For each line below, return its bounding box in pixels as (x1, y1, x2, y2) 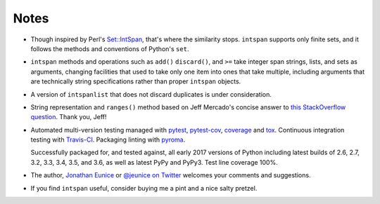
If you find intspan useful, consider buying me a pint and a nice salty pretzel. (30, 184, 258, 192)
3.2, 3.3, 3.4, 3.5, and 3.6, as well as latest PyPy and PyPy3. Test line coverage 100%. (30, 158, 278, 166)
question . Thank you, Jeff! (30, 113, 107, 121)
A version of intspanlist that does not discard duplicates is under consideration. (30, 90, 272, 98)
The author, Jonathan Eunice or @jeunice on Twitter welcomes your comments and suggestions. (30, 171, 311, 179)
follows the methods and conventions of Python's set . (30, 44, 189, 53)
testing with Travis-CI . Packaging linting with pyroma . (30, 135, 186, 144)
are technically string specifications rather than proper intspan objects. (30, 77, 241, 86)
